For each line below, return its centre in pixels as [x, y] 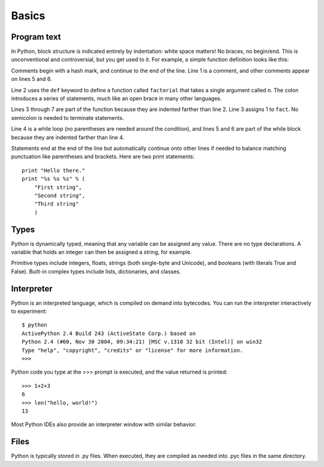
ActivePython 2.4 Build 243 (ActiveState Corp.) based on [109, 333]
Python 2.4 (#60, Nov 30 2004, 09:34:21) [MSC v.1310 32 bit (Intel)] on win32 [142, 342]
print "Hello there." [53, 170]
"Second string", [59, 195]
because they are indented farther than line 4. [68, 137]
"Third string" [56, 204]
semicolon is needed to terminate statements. [67, 117]
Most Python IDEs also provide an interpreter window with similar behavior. [104, 424]
